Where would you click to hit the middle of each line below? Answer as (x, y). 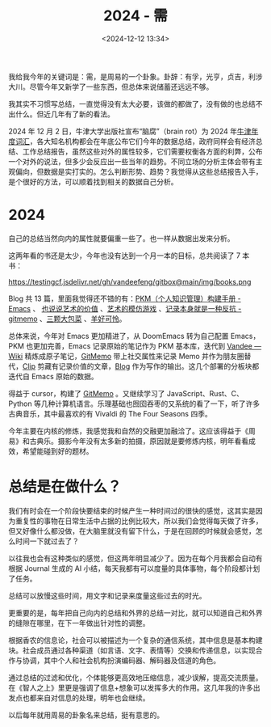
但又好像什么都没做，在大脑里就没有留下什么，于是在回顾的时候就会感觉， (132, 530)
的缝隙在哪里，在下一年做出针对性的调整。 (79, 623)
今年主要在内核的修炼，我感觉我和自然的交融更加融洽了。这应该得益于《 (128, 431)
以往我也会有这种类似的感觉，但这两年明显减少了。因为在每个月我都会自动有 (135, 558)
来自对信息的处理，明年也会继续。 (93, 697)
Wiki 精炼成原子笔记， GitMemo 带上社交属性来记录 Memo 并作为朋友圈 (126, 356)
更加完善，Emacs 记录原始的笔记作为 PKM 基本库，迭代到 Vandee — (147, 346)
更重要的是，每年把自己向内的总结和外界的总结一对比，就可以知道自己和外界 (135, 613)
